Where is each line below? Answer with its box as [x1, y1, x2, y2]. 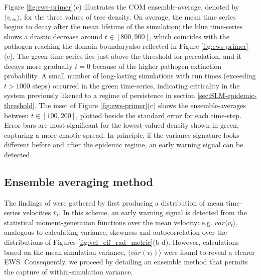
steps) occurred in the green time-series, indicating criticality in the [32, 80, 240, 90]
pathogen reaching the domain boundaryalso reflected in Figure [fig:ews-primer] [4, 41, 248, 51]
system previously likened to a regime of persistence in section [4, 90, 195, 101]
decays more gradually [4, 60, 73, 71]
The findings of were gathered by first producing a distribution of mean [4, 197, 224, 208]
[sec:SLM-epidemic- [197, 90, 257, 101]
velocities [23, 207, 51, 218]
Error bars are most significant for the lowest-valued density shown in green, [4, 120, 239, 130]
